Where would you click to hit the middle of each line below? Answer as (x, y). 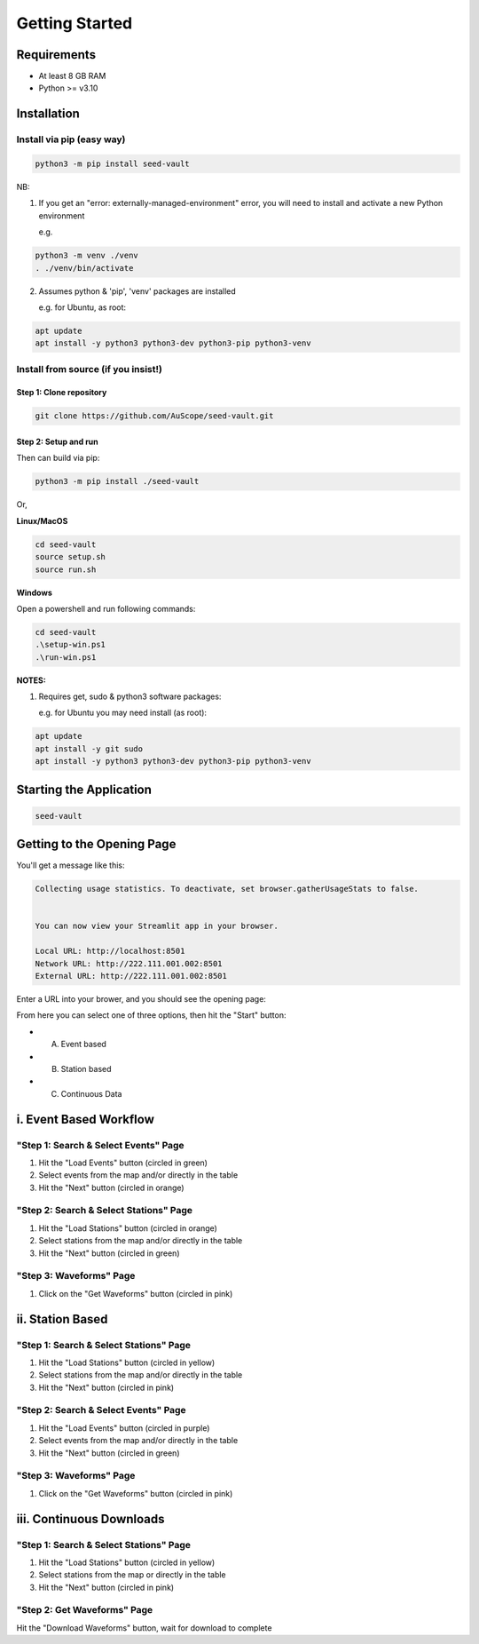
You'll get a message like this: (71, 865)
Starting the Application (84, 789)
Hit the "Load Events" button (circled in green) (123, 1163)
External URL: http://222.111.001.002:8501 (131, 976)
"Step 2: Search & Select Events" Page (101, 1410)
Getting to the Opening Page (96, 844)
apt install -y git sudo (89, 749)
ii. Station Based (62, 1319)
